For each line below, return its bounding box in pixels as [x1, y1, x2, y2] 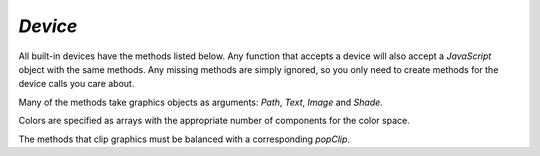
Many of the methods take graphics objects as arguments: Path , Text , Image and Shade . [18, 96, 384, 108]
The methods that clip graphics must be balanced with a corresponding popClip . [18, 133, 350, 145]
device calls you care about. [18, 78, 135, 90]
